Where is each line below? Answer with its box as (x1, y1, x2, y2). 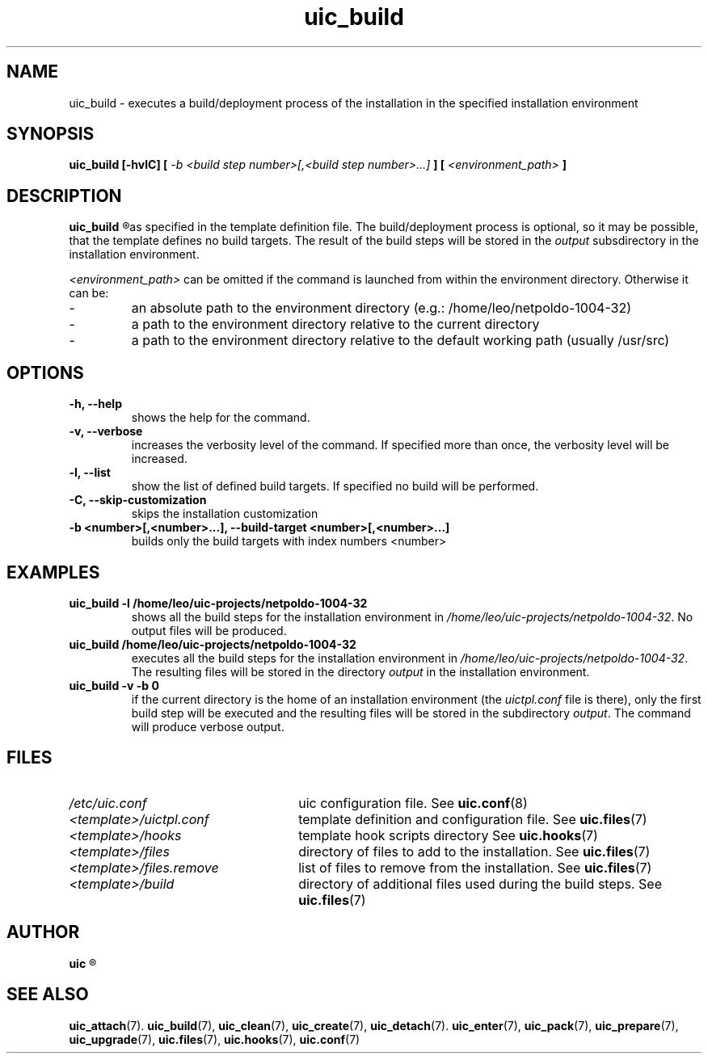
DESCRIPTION (6, 185, 122, 206)
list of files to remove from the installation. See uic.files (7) (298, 859, 652, 876)
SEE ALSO (6, 984, 89, 1005)
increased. (131, 452, 188, 466)
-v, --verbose (69, 424, 143, 439)
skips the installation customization (131, 507, 318, 521)
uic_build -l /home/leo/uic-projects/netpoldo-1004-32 (69, 595, 368, 610)
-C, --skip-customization (69, 493, 207, 507)
